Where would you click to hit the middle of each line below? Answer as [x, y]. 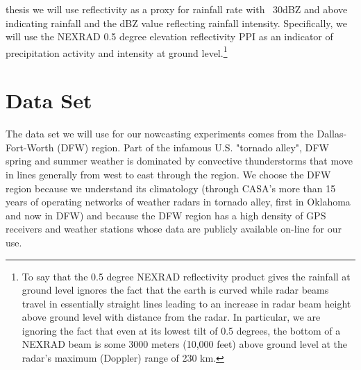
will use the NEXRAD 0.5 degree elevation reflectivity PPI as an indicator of [169, 36]
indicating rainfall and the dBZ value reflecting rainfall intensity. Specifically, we [177, 23]
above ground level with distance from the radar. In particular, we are [171, 317]
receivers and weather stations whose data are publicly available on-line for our [174, 229]
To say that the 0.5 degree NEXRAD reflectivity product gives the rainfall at [186, 276]
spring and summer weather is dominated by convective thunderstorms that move [179, 161]
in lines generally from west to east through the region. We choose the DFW [168, 174]
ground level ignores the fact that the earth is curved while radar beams [175, 290]
